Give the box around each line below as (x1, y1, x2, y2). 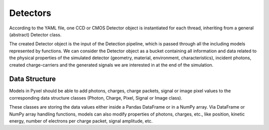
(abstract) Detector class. (9, 31, 62, 37)
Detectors (9, 7, 52, 18)
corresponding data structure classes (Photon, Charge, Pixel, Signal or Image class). (9, 95, 183, 101)
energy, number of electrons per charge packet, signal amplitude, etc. (9, 118, 153, 124)
